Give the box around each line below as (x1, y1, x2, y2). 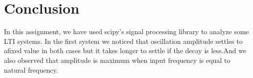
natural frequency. (4, 64, 58, 75)
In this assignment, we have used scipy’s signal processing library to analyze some (4, 26, 249, 37)
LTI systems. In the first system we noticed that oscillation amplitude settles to (4, 36, 243, 46)
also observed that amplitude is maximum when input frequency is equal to (4, 55, 230, 65)
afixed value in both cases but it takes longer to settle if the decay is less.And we (4, 45, 247, 56)
